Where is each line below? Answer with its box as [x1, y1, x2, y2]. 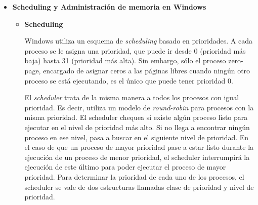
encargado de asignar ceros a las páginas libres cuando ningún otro [43, 65, 250, 75]
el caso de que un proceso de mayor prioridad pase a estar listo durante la [24, 142, 254, 152]
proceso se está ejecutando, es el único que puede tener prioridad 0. [24, 75, 233, 86]
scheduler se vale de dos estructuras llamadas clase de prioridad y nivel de [24, 181, 254, 192]
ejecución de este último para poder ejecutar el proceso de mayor [24, 161, 226, 172]
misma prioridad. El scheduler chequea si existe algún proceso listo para [24, 112, 248, 122]
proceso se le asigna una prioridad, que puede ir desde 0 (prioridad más [24, 45, 246, 56]
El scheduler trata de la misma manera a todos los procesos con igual [24, 92, 239, 103]
